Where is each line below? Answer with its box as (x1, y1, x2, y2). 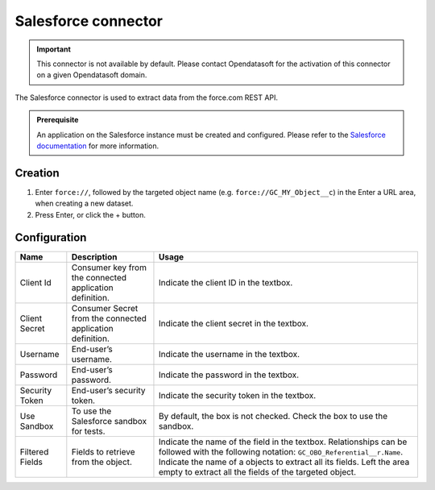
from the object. (71, 456, 133, 467)
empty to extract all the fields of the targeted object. (158, 467, 357, 478)
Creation (14, 166, 60, 180)
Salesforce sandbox (71, 416, 147, 427)
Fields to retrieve (71, 446, 136, 458)
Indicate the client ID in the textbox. (158, 277, 293, 289)
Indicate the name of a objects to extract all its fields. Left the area (158, 456, 410, 467)
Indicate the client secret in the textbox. (158, 318, 309, 330)
